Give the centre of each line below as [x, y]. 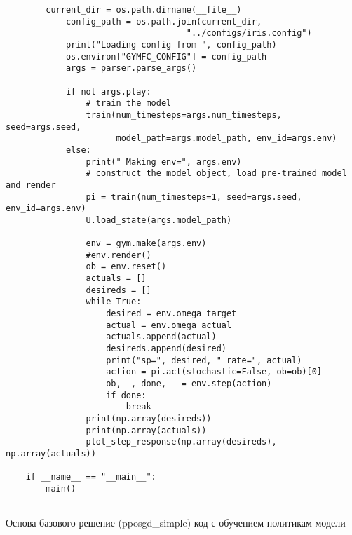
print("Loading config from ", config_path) [171, 45]
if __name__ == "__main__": [91, 477]
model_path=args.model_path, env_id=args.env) [226, 138]
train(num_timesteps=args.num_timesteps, [184, 115]
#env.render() [119, 255]
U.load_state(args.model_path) [159, 220]
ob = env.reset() [126, 267]
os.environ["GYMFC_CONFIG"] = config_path [166, 56]
